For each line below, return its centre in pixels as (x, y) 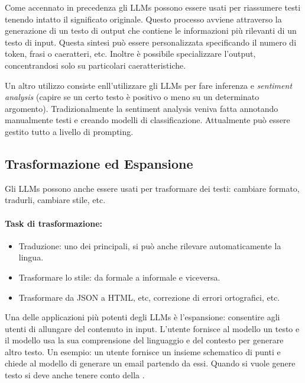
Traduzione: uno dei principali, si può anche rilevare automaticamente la (150, 245)
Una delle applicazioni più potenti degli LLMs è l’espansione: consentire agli (142, 317)
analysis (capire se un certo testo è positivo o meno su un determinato (132, 97)
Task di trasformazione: (54, 223)
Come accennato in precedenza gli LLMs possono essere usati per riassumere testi (153, 7)
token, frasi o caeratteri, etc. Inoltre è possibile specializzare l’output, (130, 54)
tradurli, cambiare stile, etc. (55, 200)
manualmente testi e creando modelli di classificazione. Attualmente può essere (147, 120)
